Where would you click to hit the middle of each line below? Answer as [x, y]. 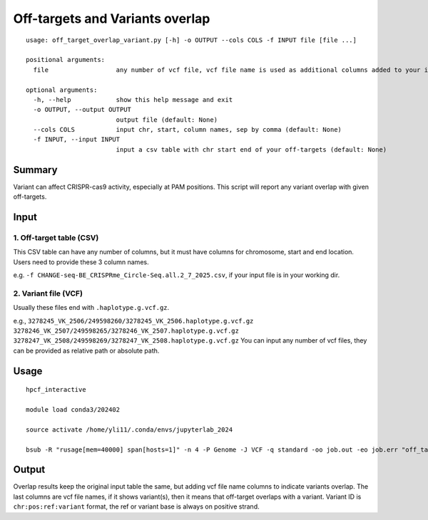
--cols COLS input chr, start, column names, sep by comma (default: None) [188, 130]
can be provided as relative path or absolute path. [86, 350]
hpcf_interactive [56, 390]
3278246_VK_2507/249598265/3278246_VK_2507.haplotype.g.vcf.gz [126, 331]
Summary [35, 170]
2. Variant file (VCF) [48, 293]
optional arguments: [62, 90]
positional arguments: [66, 60]
